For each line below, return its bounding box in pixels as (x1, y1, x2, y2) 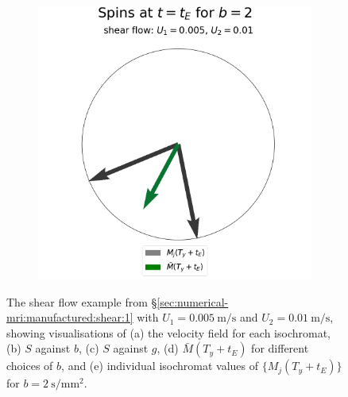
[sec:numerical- (157, 293, 229, 310)
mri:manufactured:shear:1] (6, 309, 133, 326)
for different (251, 340, 309, 357)
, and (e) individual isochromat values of (61, 357, 259, 374)
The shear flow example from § (6, 293, 157, 310)
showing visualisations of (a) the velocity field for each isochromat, (6, 324, 331, 341)
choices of (6, 357, 53, 374)
